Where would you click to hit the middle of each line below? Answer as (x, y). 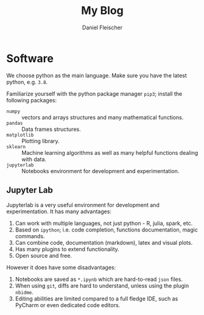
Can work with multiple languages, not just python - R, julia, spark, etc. (104, 223)
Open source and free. (43, 255)
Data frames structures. (51, 129)
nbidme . (24, 292)
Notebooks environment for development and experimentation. (100, 171)
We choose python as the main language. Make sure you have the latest (97, 75)
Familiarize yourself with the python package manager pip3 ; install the (94, 94)
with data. (34, 159)
